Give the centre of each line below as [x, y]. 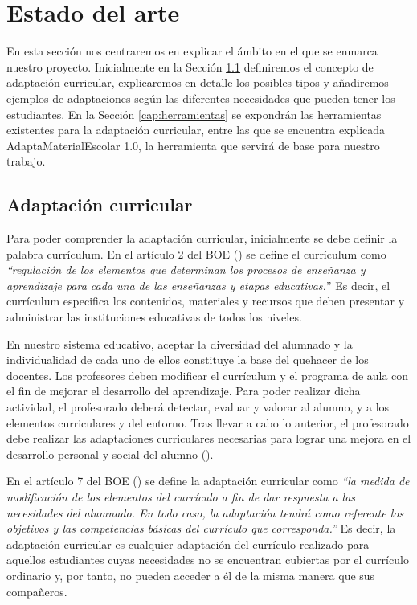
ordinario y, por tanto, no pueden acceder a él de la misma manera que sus [191, 575]
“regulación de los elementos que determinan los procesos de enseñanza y [186, 270]
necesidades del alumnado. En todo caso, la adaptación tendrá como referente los [205, 512]
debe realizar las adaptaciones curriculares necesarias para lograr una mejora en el [209, 438]
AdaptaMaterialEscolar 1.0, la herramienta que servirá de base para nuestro [193, 145]
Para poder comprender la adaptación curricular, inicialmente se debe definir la [202, 238]
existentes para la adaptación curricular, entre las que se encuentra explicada [196, 130]
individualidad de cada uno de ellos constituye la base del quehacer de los [188, 360]
